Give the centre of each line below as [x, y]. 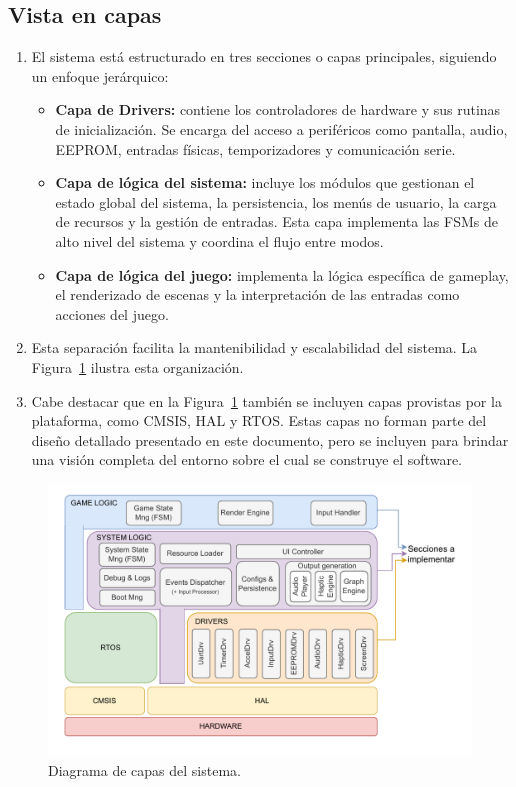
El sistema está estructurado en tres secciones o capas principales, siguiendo [264, 56]
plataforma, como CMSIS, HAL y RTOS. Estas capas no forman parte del [259, 420]
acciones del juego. [112, 313]
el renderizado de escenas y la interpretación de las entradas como [257, 294]
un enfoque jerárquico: [100, 75]
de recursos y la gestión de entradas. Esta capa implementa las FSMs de [276, 221]
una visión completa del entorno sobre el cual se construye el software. [247, 459]
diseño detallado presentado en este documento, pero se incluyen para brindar [270, 439]
